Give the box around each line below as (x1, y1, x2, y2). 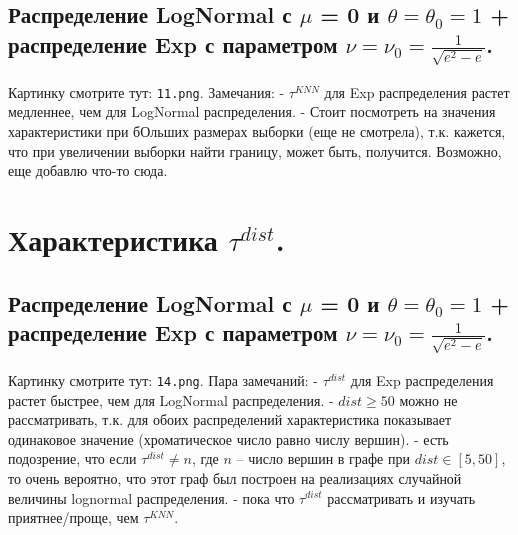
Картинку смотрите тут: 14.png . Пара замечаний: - (8, 369, 318, 390)
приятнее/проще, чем (8, 507, 139, 528)
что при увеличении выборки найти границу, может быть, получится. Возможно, (8, 140, 502, 161)
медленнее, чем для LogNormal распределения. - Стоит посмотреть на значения (8, 101, 496, 122)
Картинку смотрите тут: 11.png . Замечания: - (8, 81, 285, 102)
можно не (399, 389, 458, 410)
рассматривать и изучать (327, 487, 476, 508)
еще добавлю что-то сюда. (8, 160, 168, 181)
